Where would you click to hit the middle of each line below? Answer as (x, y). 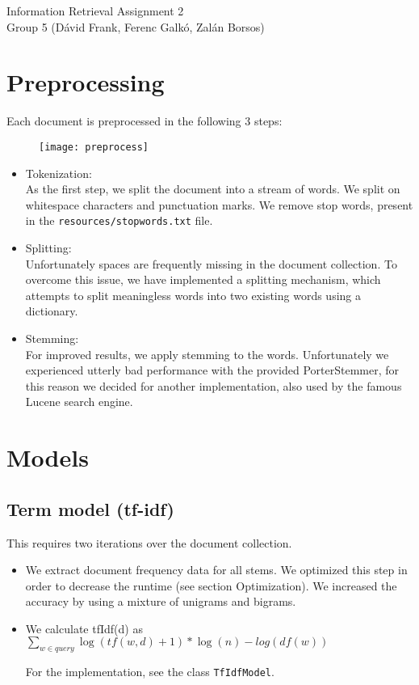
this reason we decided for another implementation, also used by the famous (214, 385)
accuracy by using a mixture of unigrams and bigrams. (161, 601)
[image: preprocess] (94, 147)
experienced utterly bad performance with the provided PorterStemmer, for (212, 370)
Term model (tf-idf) (90, 508)
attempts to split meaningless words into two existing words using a (193, 295)
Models (48, 457)
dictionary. (52, 311)
